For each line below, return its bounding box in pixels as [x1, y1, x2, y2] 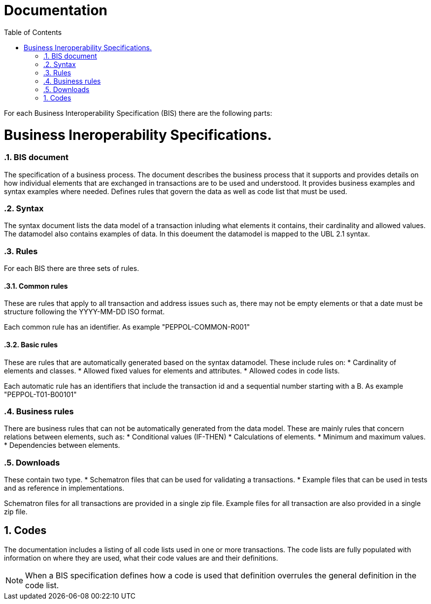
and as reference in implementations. [4, 484, 125, 493]
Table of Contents [4, 28, 62, 36]
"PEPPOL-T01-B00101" [4, 390, 77, 399]
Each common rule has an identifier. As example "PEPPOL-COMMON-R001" [4, 323, 250, 332]
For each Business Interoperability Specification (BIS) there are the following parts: [4, 108, 272, 117]
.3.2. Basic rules [4, 340, 58, 349]
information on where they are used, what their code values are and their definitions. [4, 553, 278, 562]
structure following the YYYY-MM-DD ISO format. [4, 307, 165, 316]
